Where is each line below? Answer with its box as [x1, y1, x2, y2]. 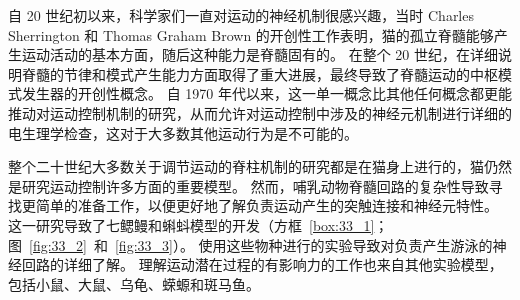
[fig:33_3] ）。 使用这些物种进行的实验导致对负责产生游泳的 [114, 234, 493, 255]
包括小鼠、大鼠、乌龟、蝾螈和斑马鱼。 [8, 273, 260, 294]
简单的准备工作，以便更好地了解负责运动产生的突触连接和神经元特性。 [35, 195, 498, 216]
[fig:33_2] [29, 234, 87, 255]
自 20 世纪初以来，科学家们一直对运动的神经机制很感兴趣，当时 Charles [8, 5, 474, 25]
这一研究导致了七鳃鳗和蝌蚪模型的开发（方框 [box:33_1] [8, 214, 375, 235]
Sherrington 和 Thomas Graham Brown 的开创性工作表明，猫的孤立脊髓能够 [8, 24, 494, 45]
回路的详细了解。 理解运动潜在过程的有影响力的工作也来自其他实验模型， [21, 254, 503, 275]
